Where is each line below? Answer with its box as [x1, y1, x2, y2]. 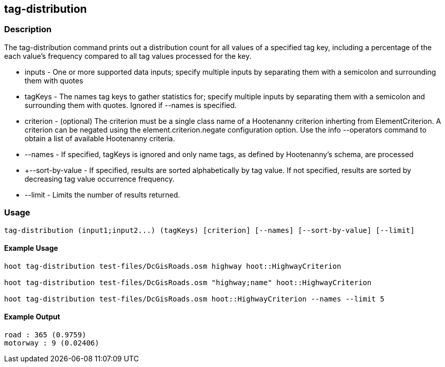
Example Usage [4, 244, 58, 253]
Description [4, 24, 52, 35]
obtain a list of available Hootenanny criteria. [25, 134, 175, 143]
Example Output [4, 312, 60, 321]
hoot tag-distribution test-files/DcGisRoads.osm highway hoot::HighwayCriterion [4, 262, 341, 270]
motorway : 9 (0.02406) [4, 338, 99, 347]
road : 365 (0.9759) [4, 330, 87, 339]
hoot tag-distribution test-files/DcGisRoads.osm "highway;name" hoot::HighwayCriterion [4, 278, 372, 287]
